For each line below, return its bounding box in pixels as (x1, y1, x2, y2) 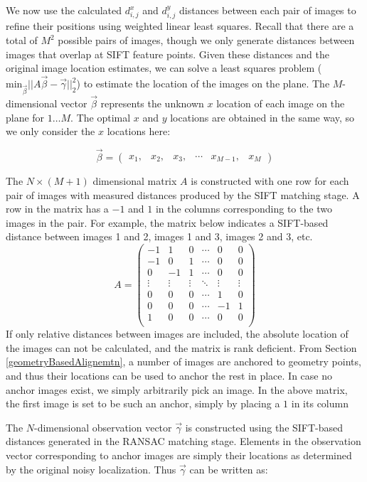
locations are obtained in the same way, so (170, 109, 355, 124)
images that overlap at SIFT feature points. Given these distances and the (6, 46, 329, 61)
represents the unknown (100, 95, 204, 110)
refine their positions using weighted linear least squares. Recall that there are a (6, 18, 354, 33)
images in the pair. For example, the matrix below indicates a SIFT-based (6, 215, 329, 230)
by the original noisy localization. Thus (6, 461, 176, 476)
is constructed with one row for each (191, 173, 349, 188)
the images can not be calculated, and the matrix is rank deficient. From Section (6, 340, 357, 355)
